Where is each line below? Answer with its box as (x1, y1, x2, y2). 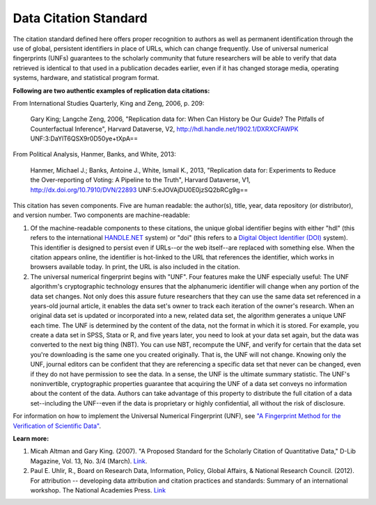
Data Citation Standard (13, 10, 148, 26)
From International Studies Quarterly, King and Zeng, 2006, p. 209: (13, 99, 205, 107)
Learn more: (13, 435, 49, 442)
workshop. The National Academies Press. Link (30, 486, 166, 494)
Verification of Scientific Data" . (13, 422, 101, 430)
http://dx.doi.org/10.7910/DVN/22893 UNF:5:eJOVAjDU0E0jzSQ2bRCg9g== (30, 185, 249, 194)
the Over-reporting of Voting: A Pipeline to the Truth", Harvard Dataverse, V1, (30, 176, 251, 184)
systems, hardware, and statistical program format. (13, 74, 159, 82)
